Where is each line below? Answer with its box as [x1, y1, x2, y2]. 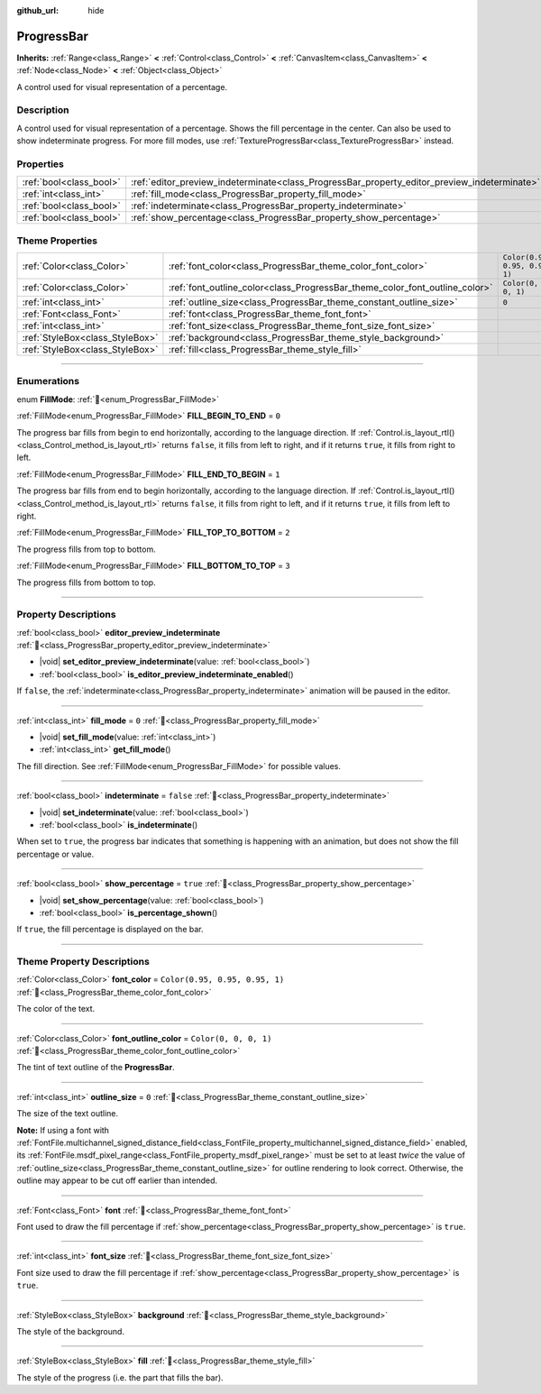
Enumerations [16, 375, 80, 388]
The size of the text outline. [16, 1108, 119, 1119]
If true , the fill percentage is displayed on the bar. [16, 924, 204, 935]
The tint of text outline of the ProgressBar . [16, 1062, 175, 1073]
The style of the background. [16, 1325, 125, 1336]
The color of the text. [16, 1004, 96, 1014]
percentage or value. [16, 848, 95, 859]
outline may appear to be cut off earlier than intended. [16, 1175, 218, 1186]
